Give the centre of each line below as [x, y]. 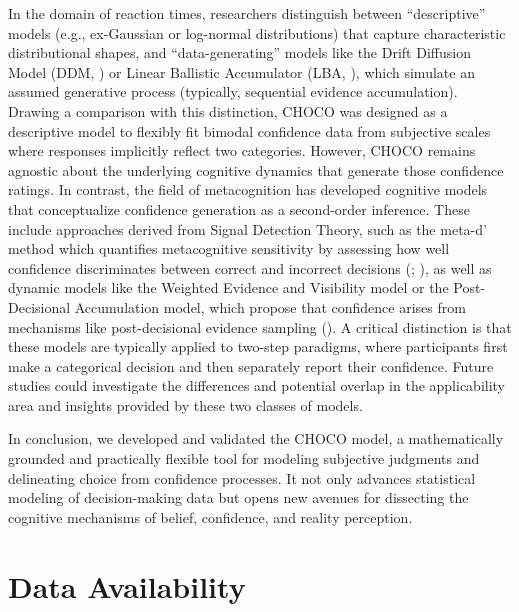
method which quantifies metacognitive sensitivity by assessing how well [229, 248]
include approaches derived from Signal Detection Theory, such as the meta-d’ [247, 228]
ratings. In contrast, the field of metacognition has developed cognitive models [248, 189]
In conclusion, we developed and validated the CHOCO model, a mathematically [256, 438]
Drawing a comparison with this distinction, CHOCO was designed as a [228, 110]
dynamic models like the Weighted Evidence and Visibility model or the [228, 287]
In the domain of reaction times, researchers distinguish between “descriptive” [247, 13]
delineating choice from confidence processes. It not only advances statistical [242, 477]
